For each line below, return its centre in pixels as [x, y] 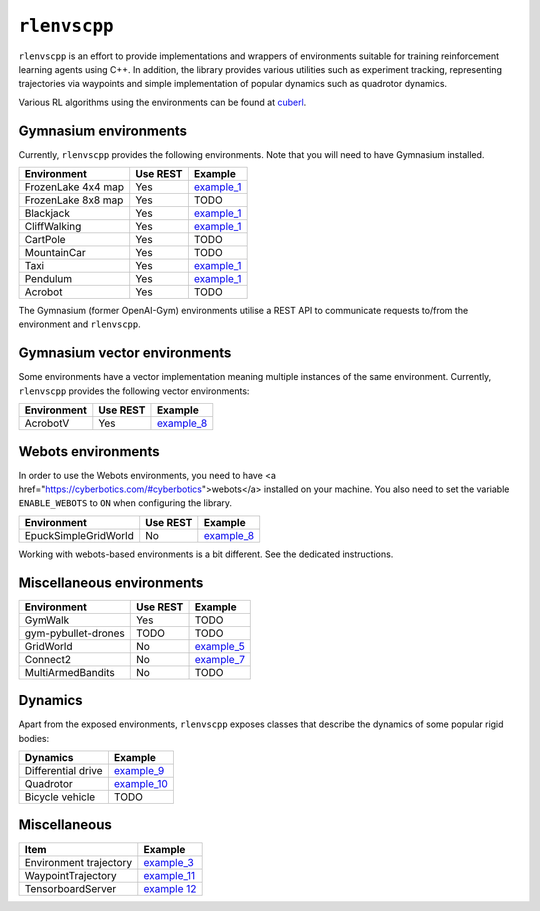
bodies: [34, 738]
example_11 [169, 875]
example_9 [139, 770]
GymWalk [47, 620]
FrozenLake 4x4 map [74, 187]
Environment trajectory [78, 862]
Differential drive [64, 770]
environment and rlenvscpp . [79, 324]
